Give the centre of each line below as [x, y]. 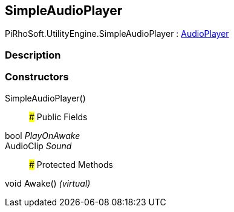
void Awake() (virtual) [48, 183]
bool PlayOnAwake [43, 135]
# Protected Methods [71, 164]
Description [33, 55]
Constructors [37, 77]
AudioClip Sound [38, 146]
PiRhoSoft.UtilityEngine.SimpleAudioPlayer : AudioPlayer [117, 34]
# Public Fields [58, 117]
